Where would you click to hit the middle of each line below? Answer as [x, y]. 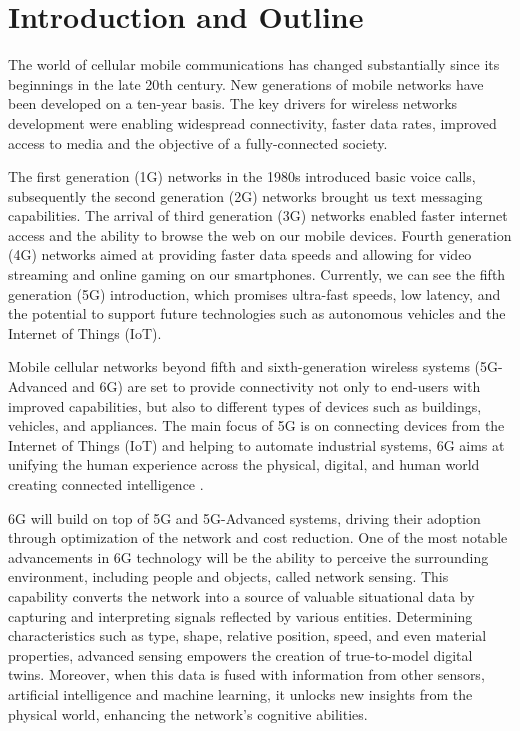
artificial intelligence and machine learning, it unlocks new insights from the [240, 693]
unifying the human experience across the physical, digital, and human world [244, 464]
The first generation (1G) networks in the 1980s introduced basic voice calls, [242, 176]
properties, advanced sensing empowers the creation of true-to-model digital [240, 654]
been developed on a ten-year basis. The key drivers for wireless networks [233, 103]
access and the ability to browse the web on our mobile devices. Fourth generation [260, 234]
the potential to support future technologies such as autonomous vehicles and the [257, 313]
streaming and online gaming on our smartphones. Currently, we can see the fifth [257, 274]
